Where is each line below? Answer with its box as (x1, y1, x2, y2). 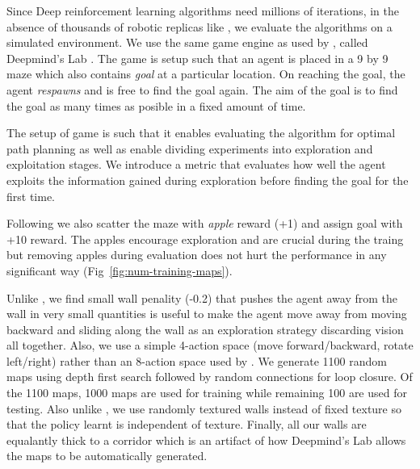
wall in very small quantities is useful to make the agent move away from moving (6, 305, 407, 322)
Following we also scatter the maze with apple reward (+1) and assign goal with (6, 215, 403, 232)
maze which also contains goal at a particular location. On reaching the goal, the (6, 65, 405, 82)
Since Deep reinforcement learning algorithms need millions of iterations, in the (6, 2, 399, 19)
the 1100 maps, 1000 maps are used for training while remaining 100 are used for (6, 384, 407, 401)
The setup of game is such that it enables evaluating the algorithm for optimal (6, 124, 396, 141)
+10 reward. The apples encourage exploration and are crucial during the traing (6, 230, 404, 247)
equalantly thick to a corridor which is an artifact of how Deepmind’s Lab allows (6, 431, 406, 448)
